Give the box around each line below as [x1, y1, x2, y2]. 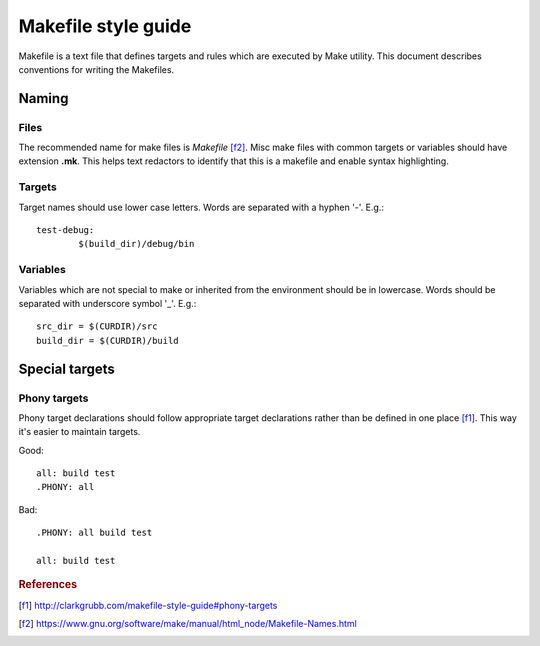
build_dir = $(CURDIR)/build [36, 335, 179, 346]
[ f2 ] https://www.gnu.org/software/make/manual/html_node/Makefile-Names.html [18, 618, 357, 630]
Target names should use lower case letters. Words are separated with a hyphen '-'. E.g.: [18, 201, 385, 213]
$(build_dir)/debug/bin [78, 238, 195, 250]
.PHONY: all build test [36, 527, 153, 539]
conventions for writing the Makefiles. [18, 63, 175, 75]
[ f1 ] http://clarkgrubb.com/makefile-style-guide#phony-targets [18, 599, 278, 611]
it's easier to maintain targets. [18, 426, 141, 438]
